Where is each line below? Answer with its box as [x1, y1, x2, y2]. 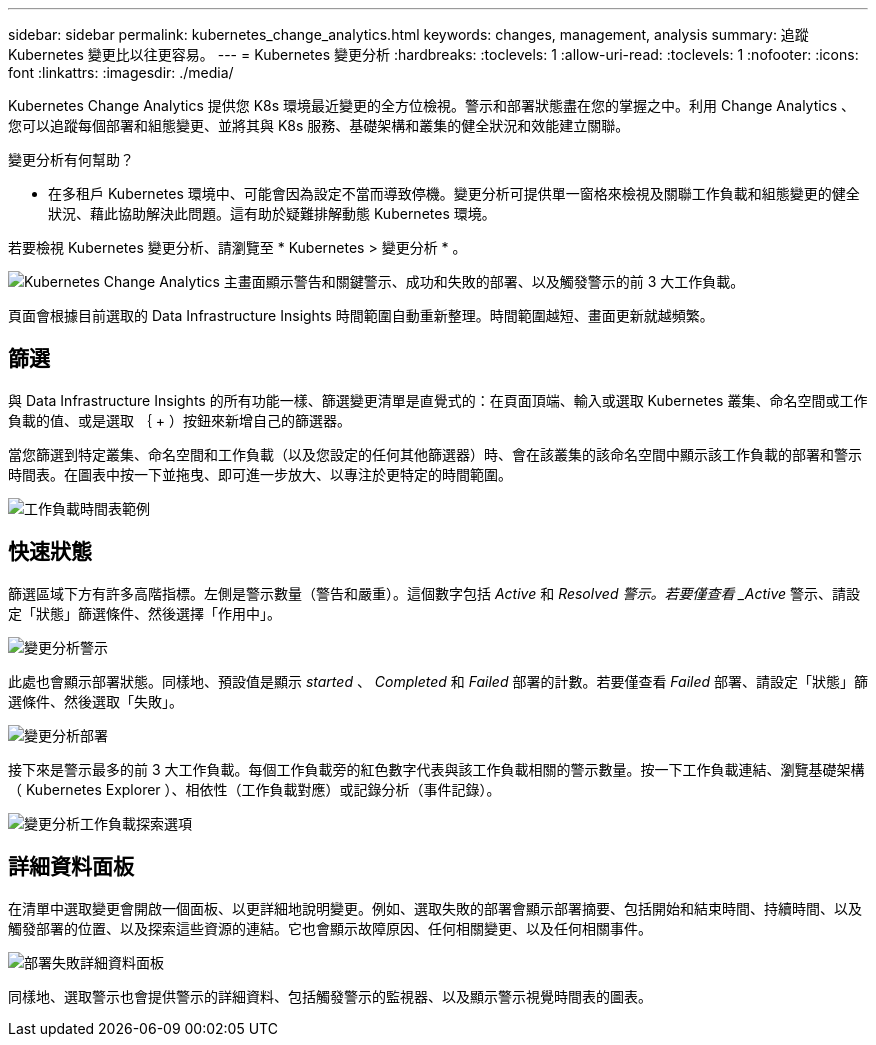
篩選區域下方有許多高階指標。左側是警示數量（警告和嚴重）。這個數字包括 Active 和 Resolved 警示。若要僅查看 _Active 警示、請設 [8, 584, 860, 602]
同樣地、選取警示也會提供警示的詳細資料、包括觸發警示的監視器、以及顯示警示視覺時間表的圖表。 [8, 987, 652, 1005]
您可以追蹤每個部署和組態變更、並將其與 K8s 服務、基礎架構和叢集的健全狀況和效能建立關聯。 [8, 117, 630, 134]
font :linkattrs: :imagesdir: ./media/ [8, 64, 234, 81]
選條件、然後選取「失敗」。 [8, 692, 183, 710]
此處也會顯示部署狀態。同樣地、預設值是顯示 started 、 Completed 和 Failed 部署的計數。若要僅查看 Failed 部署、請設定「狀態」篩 [8, 672, 869, 690]
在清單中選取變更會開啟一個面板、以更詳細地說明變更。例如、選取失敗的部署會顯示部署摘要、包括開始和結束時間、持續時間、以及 [8, 899, 862, 917]
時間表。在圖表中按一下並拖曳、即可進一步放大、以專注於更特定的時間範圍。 [8, 465, 512, 483]
